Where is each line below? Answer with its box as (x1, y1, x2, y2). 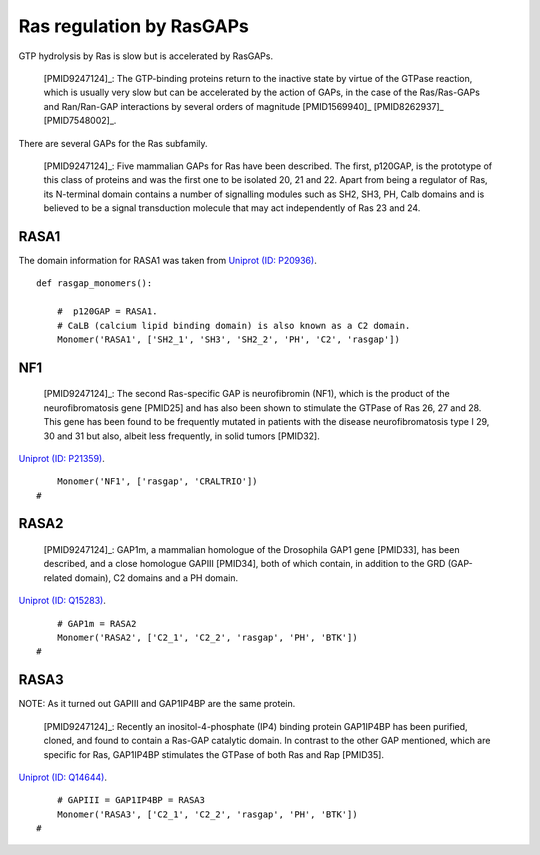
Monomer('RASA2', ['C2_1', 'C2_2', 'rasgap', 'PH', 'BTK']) (56, 632, 359, 644)
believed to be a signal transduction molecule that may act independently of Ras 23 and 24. (43, 202, 421, 214)
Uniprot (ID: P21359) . (18, 452, 105, 464)
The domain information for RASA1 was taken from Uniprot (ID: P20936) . (18, 254, 317, 266)
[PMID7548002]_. (43, 115, 117, 127)
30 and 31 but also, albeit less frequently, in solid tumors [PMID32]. (43, 430, 320, 442)
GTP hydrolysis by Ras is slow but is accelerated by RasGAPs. (18, 50, 274, 62)
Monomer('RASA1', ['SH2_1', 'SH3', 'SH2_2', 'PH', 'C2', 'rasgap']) (56, 333, 400, 345)
